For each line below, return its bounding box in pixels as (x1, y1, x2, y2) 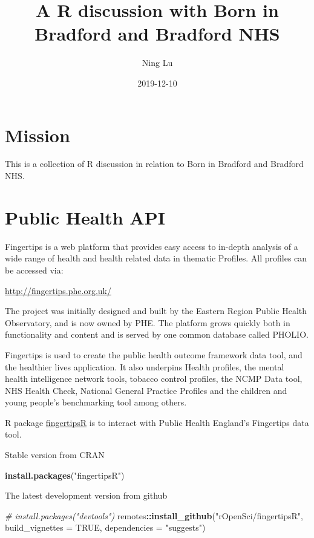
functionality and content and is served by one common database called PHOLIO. (5, 328, 309, 341)
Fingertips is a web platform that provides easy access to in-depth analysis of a (5, 240, 298, 252)
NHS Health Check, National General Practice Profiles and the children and (5, 384, 287, 396)
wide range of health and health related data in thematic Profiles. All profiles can (5, 252, 307, 264)
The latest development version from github (5, 489, 168, 502)
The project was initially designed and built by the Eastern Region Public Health (5, 304, 307, 317)
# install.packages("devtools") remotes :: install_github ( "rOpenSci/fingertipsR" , (5, 509, 303, 522)
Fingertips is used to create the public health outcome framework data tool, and (5, 348, 303, 361)
